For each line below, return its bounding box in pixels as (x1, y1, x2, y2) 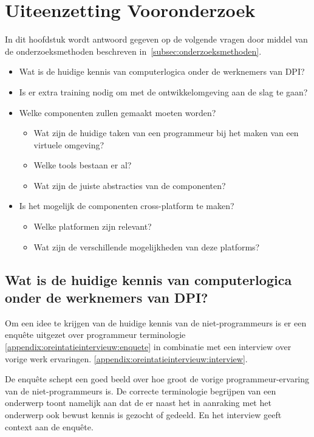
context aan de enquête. (5, 420, 94, 433)
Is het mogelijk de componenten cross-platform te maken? (19, 199, 234, 212)
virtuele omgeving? (33, 138, 104, 151)
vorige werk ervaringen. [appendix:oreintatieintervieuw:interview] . (5, 352, 248, 365)
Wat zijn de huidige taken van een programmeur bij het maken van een (33, 126, 299, 139)
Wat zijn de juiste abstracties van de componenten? (33, 179, 226, 191)
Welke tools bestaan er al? (33, 159, 132, 171)
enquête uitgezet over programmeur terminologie (5, 328, 186, 341)
